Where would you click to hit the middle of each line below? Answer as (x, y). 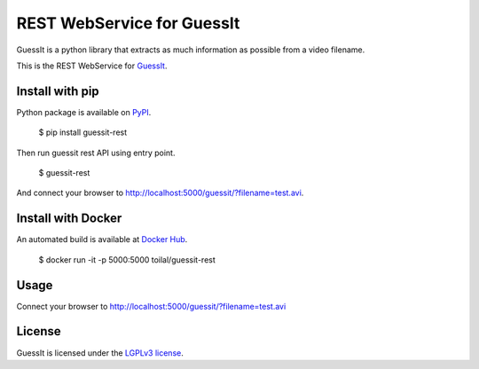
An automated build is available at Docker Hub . (102, 239)
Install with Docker (69, 219)
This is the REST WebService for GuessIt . (92, 66)
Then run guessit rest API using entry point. (96, 153)
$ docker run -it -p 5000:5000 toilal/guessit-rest (127, 259)
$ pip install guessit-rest (83, 132)
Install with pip (58, 91)
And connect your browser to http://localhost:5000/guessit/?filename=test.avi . (160, 193)
